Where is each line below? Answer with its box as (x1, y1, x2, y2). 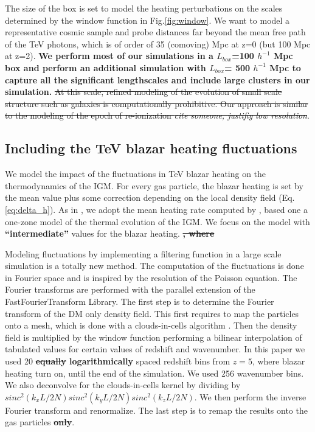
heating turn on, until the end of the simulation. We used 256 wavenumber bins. (5, 366, 304, 379)
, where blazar (252, 355, 305, 368)
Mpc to (269, 61, 301, 74)
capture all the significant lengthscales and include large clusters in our (5, 73, 310, 86)
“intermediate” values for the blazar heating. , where (5, 227, 215, 240)
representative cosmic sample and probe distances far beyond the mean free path (5, 26, 306, 38)
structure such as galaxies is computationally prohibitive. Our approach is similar (5, 97, 308, 110)
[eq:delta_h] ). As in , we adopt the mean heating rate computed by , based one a (5, 203, 308, 215)
